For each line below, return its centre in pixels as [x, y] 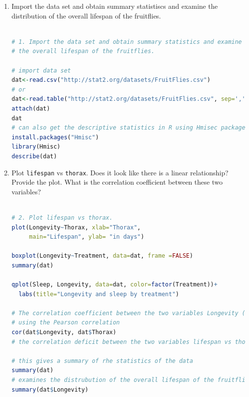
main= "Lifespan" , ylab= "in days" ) [86, 237]
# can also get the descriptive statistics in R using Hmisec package [128, 128]
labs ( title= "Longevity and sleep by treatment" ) [99, 294]
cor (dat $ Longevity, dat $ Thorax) [64, 332]
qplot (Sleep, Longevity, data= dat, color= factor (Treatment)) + [115, 285]
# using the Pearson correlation [66, 323]
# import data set [41, 70]
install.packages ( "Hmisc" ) [55, 137]
